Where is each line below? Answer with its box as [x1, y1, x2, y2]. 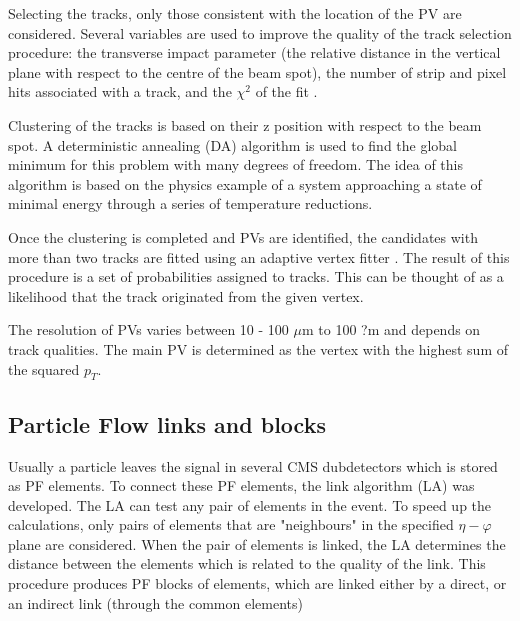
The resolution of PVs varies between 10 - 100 [8, 319, 289, 340]
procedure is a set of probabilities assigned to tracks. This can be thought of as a [8, 266, 504, 287]
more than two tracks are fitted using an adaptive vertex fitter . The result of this [8, 246, 510, 267]
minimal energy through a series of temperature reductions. [8, 193, 373, 214]
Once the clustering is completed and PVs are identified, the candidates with [8, 226, 478, 247]
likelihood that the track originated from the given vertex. [8, 285, 364, 306]
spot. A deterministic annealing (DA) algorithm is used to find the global [8, 134, 458, 155]
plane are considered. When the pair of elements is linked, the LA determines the [8, 533, 506, 554]
